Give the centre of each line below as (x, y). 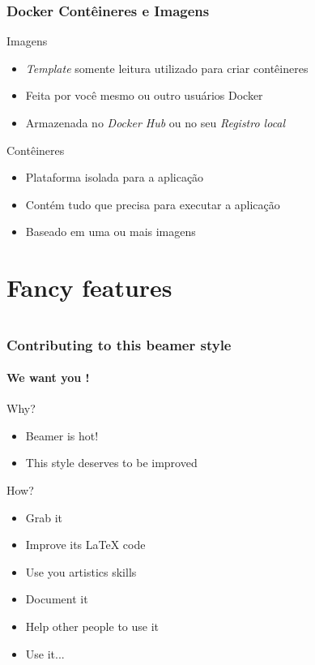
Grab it (44, 517)
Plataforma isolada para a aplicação (115, 177)
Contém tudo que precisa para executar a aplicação (153, 204)
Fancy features (89, 287)
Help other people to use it (92, 626)
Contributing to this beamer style (119, 344)
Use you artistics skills (81, 571)
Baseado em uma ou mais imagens (111, 232)
